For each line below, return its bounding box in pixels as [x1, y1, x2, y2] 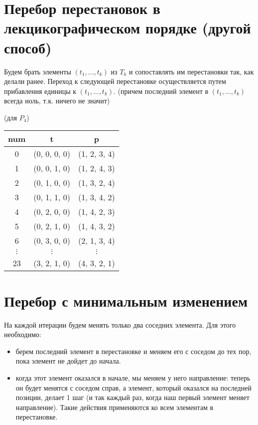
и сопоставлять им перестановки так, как [129, 66, 254, 76]
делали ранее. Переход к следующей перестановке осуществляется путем [4, 76, 226, 86]
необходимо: [4, 329, 41, 340]
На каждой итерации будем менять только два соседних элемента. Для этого [4, 319, 236, 330]
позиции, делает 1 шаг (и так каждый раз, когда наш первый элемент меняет [15, 392, 250, 403]
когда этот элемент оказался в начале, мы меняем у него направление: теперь [15, 372, 251, 383]
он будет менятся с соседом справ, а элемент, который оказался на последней [15, 382, 252, 393]
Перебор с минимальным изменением [4, 290, 248, 311]
